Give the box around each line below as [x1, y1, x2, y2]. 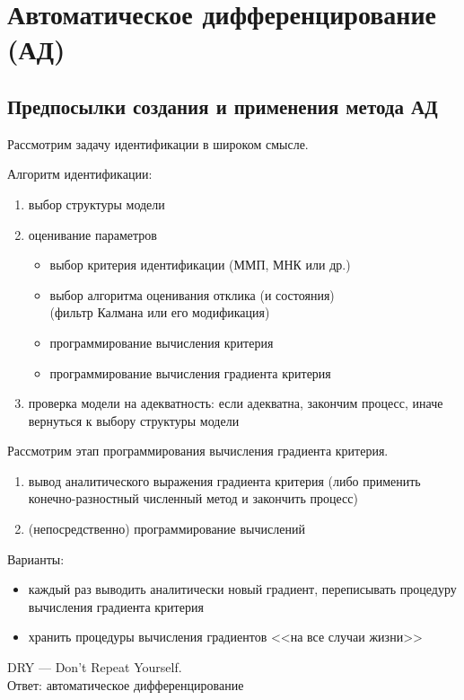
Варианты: [7, 549, 65, 568]
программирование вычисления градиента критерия [49, 363, 331, 382]
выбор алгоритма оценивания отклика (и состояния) [49, 285, 335, 304]
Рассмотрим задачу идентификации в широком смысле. [7, 134, 309, 153]
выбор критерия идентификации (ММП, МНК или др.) [49, 255, 351, 274]
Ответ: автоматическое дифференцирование [7, 675, 244, 694]
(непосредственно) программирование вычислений [28, 519, 305, 538]
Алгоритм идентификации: [7, 164, 153, 183]
